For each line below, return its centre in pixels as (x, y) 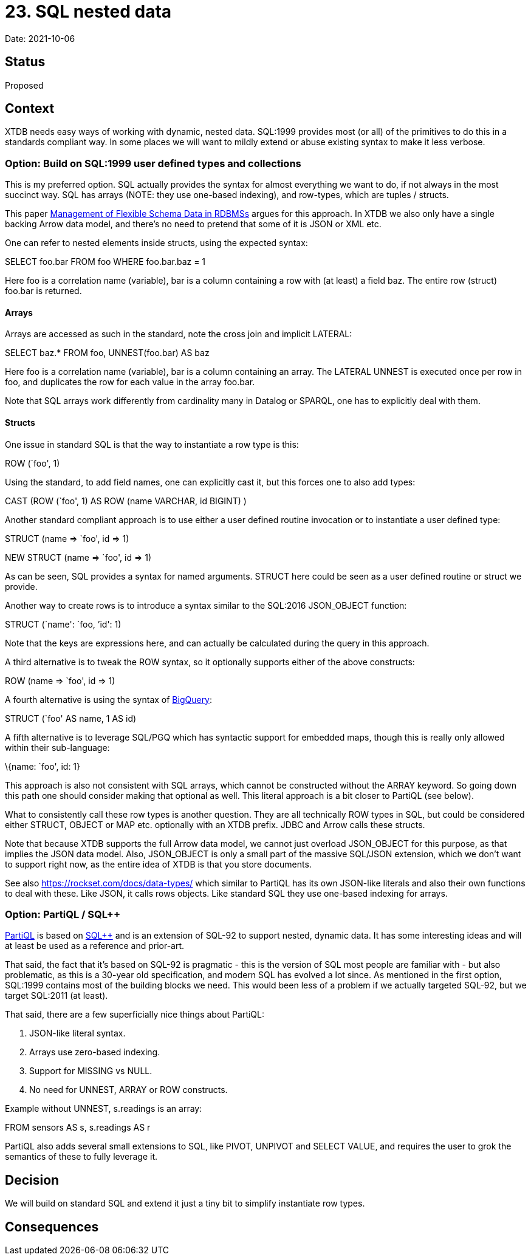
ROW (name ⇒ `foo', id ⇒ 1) (60, 680)
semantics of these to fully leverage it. (81, 1157)
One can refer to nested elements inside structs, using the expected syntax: (156, 243)
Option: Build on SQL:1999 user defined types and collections (153, 163)
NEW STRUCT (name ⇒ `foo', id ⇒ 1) (78, 557)
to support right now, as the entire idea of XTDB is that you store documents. (158, 864)
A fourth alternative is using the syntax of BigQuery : (109, 699)
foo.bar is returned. (43, 291)
